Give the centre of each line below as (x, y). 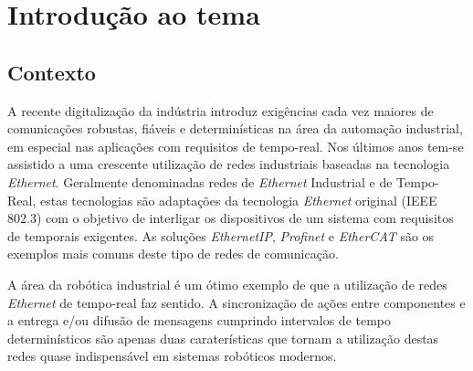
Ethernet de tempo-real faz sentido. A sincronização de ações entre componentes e (236, 302)
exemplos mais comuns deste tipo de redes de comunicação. (173, 254)
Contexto (52, 72)
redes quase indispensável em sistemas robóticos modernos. (172, 356)
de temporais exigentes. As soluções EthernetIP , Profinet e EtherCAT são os (221, 235)
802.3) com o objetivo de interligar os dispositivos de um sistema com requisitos (231, 218)
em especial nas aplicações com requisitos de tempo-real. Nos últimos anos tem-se (236, 146)
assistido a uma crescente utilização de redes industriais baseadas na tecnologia (229, 164)
